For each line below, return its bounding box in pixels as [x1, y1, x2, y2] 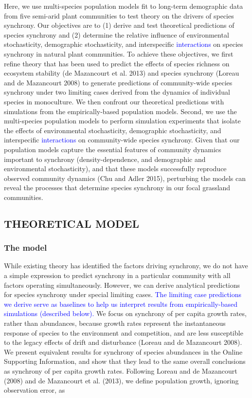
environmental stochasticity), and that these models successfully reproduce [4, 163, 227, 174]
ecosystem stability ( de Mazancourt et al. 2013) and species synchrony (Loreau [4, 68, 239, 78]
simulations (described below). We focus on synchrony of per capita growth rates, [4, 308, 247, 318]
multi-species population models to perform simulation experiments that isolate [4, 116, 241, 126]
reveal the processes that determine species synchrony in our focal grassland [4, 182, 231, 193]
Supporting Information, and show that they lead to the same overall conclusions [4, 356, 246, 366]
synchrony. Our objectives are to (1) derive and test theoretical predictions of [4, 20, 234, 30]
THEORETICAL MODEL [4, 216, 139, 231]
